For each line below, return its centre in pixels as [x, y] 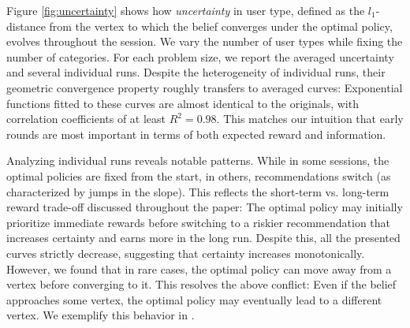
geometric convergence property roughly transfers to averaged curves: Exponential [205, 87]
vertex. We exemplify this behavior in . [101, 315]
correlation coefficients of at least [86, 119]
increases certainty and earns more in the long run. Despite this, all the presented [203, 238]
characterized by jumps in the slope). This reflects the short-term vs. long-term [198, 191]
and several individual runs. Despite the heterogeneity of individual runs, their [196, 72]
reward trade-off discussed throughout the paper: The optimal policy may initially [205, 207]
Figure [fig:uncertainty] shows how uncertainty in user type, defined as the [186, 10]
